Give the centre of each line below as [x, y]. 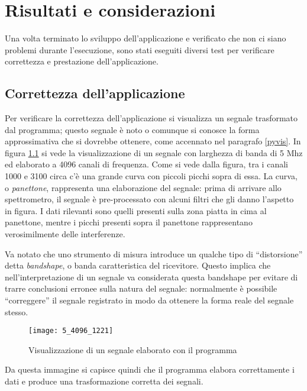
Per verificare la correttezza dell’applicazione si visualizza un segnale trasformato [151, 118]
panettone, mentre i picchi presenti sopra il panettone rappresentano [129, 222]
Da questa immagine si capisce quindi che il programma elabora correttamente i [150, 369]
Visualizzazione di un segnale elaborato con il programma [133, 349]
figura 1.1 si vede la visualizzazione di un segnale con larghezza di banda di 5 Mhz [154, 152]
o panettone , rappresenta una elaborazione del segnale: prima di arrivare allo [143, 187]
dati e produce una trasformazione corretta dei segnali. [104, 381]
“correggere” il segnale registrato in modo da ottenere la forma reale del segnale [149, 300]
